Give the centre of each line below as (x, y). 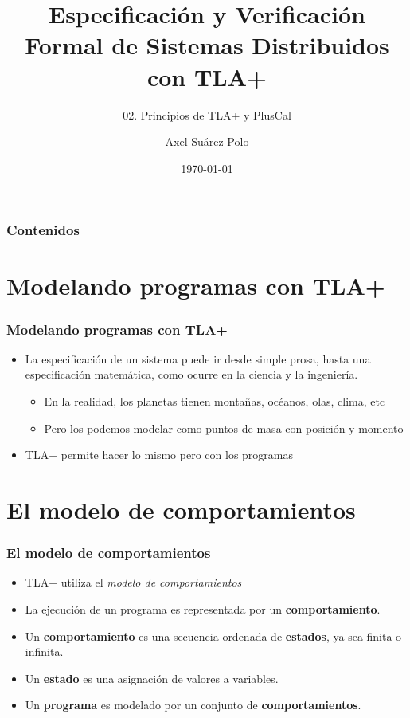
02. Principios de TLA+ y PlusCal (207, 114)
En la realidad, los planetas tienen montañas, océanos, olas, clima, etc (215, 400)
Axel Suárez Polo (207, 141)
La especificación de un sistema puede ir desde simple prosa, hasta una (198, 358)
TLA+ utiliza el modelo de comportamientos (133, 582)
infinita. (44, 651)
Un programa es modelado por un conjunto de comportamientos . (193, 705)
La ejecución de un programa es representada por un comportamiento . (203, 608)
